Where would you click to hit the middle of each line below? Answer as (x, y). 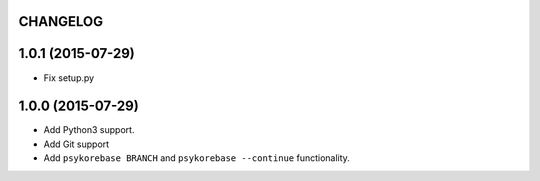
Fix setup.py (69, 77)
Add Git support (76, 144)
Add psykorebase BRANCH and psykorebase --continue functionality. (196, 158)
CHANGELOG (61, 21)
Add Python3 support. (89, 130)
